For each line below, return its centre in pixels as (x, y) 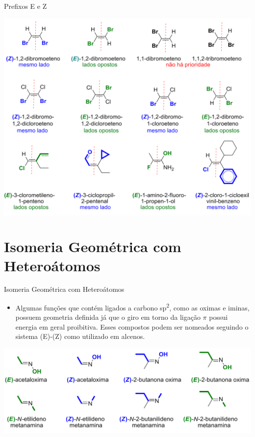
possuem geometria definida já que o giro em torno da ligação (108, 317)
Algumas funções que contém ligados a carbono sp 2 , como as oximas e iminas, (132, 307)
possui (218, 317)
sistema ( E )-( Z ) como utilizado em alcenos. (80, 336)
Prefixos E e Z (25, 6)
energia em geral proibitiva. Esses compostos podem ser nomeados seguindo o (132, 326)
